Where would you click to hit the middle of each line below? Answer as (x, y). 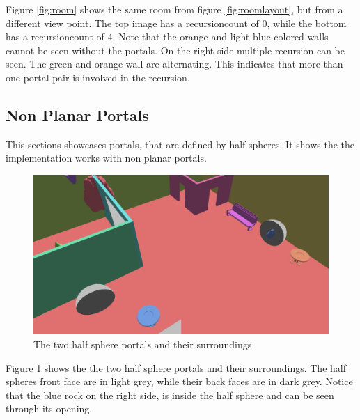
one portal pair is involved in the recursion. (98, 77)
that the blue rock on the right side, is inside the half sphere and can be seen (170, 395)
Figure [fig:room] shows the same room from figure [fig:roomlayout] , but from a (174, 9)
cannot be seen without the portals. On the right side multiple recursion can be (175, 50)
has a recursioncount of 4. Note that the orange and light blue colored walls (167, 37)
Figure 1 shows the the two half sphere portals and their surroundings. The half (176, 367)
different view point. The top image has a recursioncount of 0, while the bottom (176, 23)
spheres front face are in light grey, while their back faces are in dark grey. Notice (179, 381)
